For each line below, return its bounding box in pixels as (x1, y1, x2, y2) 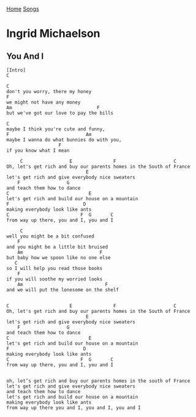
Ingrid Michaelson (6, 27, 100, 40)
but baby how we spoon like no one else (6, 255, 111, 261)
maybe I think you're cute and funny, (6, 126, 105, 132)
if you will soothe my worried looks (6, 276, 103, 282)
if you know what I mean (6, 148, 70, 154)
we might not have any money (6, 99, 81, 105)
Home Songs (6, 6, 39, 12)
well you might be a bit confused (6, 233, 95, 239)
